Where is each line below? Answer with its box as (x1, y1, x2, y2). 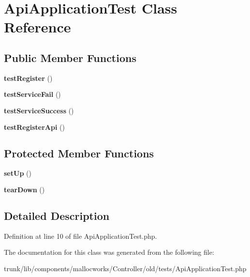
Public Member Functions (4, 50, 136, 65)
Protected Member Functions (4, 145, 154, 160)
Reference (4, 17, 71, 37)
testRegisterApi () (4, 122, 65, 132)
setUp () (4, 168, 31, 178)
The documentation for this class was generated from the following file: (4, 247, 214, 257)
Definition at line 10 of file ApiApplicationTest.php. (4, 231, 157, 241)
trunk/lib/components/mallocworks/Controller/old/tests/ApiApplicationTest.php (4, 263, 247, 273)
